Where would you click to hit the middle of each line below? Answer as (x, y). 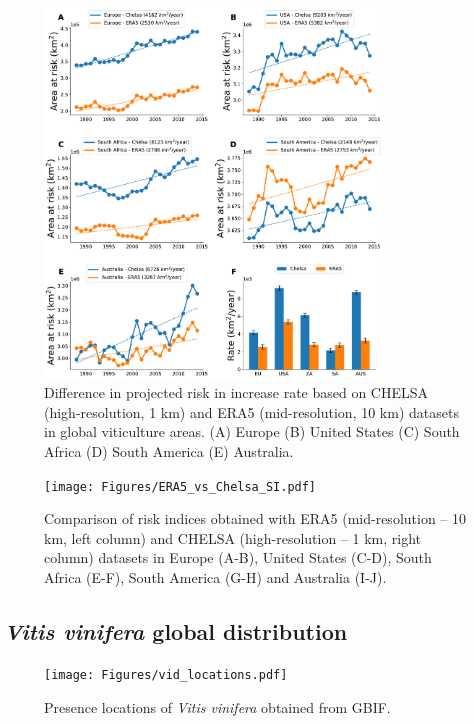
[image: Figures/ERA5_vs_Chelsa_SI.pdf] (180, 486)
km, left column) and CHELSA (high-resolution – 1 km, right (233, 537)
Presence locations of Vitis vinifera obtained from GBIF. (217, 706)
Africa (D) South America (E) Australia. (169, 451)
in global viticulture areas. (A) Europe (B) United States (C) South (252, 431)
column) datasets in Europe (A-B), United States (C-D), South (238, 557)
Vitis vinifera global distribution (176, 631)
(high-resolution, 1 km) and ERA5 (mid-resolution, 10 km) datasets (251, 411)
